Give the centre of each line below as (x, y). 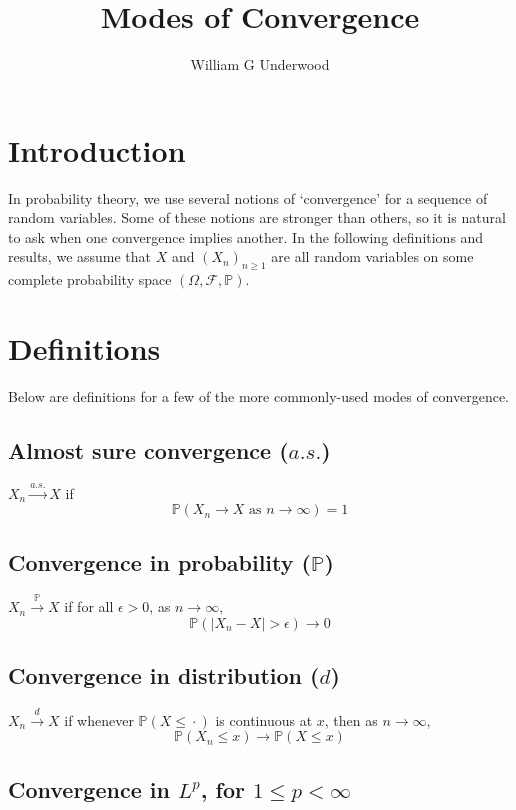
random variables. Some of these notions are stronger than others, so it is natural (257, 217)
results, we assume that (80, 256)
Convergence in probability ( (159, 561)
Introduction (97, 149)
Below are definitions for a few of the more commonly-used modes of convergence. (259, 395)
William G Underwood (260, 64)
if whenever (99, 719)
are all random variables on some (372, 256)
